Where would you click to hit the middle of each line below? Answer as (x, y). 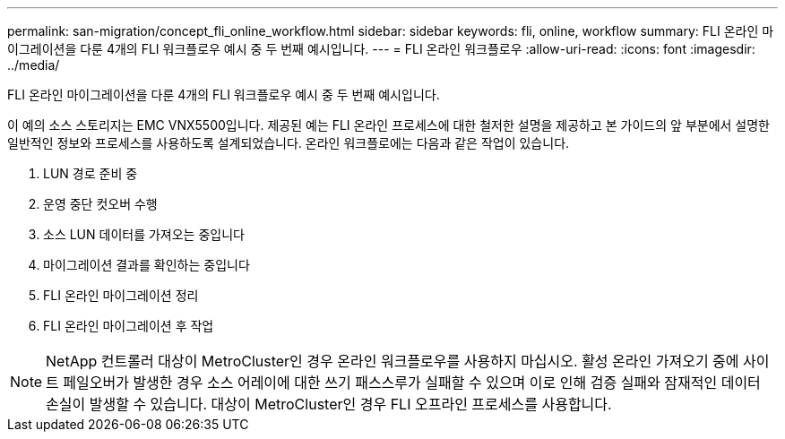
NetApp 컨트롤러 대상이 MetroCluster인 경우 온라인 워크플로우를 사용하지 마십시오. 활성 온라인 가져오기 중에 (392, 361)
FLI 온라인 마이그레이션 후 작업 (129, 326)
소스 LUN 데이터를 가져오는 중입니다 (144, 234)
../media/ (34, 65)
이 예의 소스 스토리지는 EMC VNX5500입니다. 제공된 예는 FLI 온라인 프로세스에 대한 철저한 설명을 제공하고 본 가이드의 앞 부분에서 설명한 (388, 125)
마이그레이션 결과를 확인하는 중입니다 (147, 265)
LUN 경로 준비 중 (91, 173)
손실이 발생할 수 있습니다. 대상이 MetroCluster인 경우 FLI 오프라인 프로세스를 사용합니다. (329, 404)
